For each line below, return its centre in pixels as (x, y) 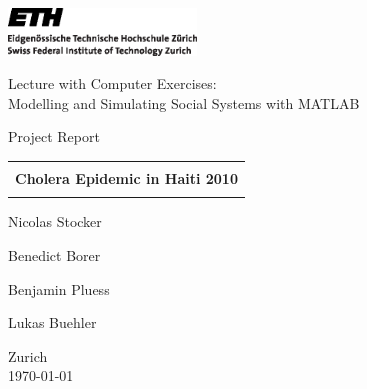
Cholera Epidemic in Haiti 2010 (126, 178)
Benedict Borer (54, 254)
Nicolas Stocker (55, 221)
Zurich (28, 355)
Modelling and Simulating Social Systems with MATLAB (184, 102)
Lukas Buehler (52, 322)
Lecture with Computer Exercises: (112, 83)
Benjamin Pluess (59, 288)
